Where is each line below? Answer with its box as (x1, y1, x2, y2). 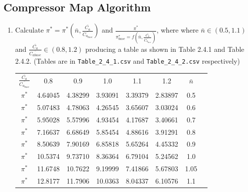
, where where (156, 25, 199, 35)
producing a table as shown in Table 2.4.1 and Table (85, 43, 245, 54)
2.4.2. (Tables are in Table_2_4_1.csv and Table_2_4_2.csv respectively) (15, 56, 240, 66)
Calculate (15, 25, 44, 35)
